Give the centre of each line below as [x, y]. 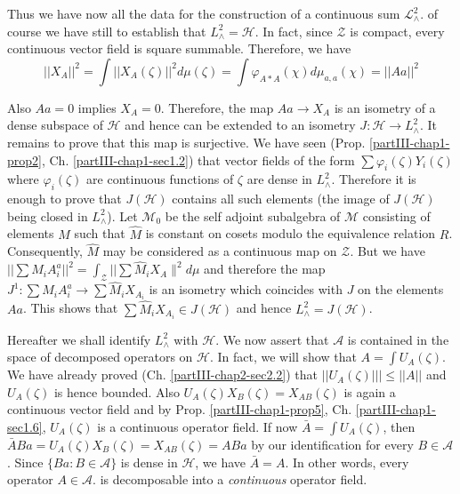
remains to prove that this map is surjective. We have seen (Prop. [186, 142]
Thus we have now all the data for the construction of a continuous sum [204, 13]
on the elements [401, 289]
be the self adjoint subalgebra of [253, 215]
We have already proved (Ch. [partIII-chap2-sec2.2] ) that [163, 374]
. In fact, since [294, 31]
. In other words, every [347, 462]
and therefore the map [265, 269]
